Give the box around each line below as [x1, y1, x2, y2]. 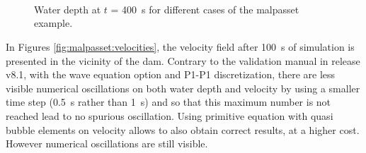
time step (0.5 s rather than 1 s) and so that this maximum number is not [6, 94, 331, 109]
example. [34, 16, 73, 30]
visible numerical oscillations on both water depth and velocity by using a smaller [6, 80, 360, 95]
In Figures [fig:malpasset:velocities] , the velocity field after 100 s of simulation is [6, 39, 355, 54]
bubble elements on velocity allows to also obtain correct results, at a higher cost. [6, 122, 360, 137]
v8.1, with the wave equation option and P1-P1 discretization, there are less [6, 67, 336, 82]
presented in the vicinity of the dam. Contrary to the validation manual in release [6, 53, 360, 68]
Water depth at [34, 1, 101, 16]
